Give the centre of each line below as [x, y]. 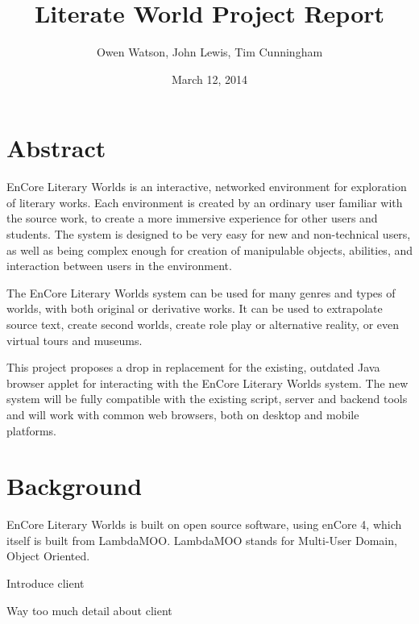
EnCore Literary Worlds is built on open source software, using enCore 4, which [204, 524]
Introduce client [46, 583]
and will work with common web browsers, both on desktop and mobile [183, 414]
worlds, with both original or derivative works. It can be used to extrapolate [195, 308]
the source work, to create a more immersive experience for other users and [192, 218]
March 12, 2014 [209, 79]
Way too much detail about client [89, 610]
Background [75, 486]
